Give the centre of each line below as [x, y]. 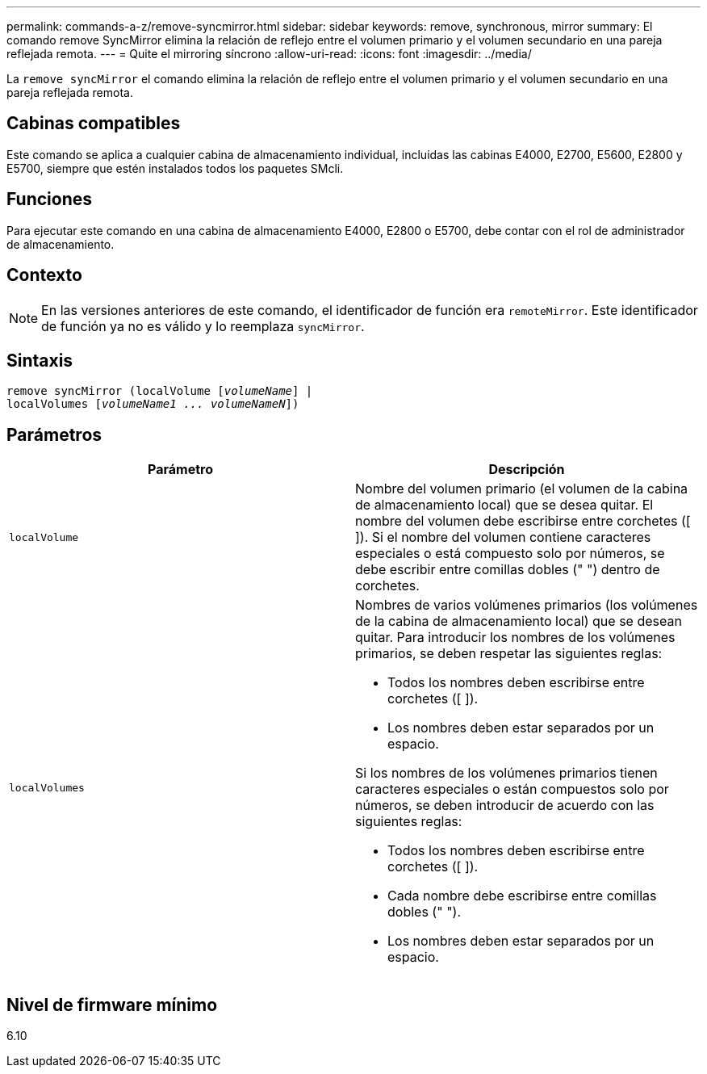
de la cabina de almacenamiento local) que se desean [519, 621]
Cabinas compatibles [94, 124]
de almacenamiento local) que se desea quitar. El [504, 505]
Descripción [527, 470]
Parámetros [54, 434]
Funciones [50, 199]
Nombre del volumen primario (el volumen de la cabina [522, 489]
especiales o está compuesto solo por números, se [510, 554]
